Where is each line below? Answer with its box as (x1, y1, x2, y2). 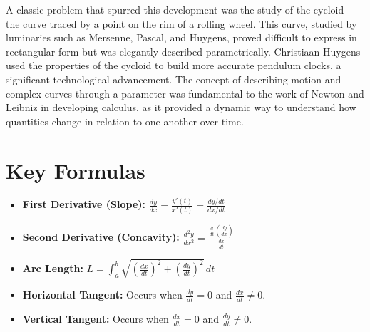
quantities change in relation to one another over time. (6, 113, 244, 128)
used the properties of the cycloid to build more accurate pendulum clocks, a (6, 58, 341, 73)
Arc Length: (22, 261, 83, 276)
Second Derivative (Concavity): (22, 229, 180, 244)
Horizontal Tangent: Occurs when (22, 287, 183, 302)
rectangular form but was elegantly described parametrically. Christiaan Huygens (6, 43, 361, 58)
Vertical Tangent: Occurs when (22, 311, 169, 326)
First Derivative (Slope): (22, 197, 145, 212)
